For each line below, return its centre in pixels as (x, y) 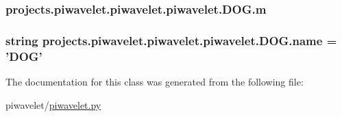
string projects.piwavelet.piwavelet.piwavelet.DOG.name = (171, 40)
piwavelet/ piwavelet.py (53, 104)
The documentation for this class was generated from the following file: (155, 81)
